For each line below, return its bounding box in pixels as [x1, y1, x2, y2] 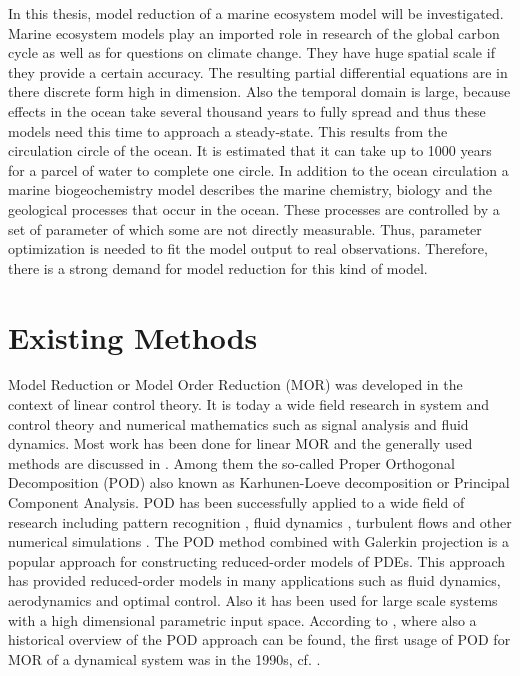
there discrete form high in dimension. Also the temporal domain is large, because [8, 81, 511, 102]
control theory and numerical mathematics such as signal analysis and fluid [8, 413, 469, 434]
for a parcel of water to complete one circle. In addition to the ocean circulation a [8, 159, 509, 180]
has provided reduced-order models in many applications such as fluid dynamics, [8, 570, 501, 591]
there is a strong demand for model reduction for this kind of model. [8, 257, 428, 278]
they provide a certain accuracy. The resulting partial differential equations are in [8, 61, 508, 82]
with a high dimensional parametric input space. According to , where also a [8, 609, 477, 630]
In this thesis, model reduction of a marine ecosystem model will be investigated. [8, 3, 504, 23]
